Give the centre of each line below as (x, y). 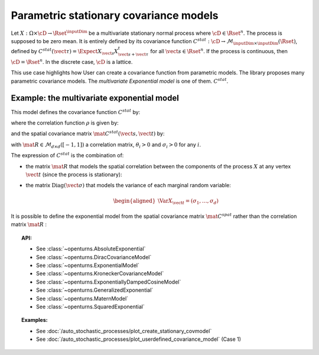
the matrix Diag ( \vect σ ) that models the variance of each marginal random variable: (128, 185)
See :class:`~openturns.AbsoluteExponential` (91, 249)
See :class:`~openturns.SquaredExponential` (90, 307)
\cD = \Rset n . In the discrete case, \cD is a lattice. (72, 61)
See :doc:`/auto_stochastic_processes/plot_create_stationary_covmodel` (124, 331)
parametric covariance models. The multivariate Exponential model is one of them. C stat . (120, 81)
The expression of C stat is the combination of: (67, 155)
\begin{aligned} (134, 201)
